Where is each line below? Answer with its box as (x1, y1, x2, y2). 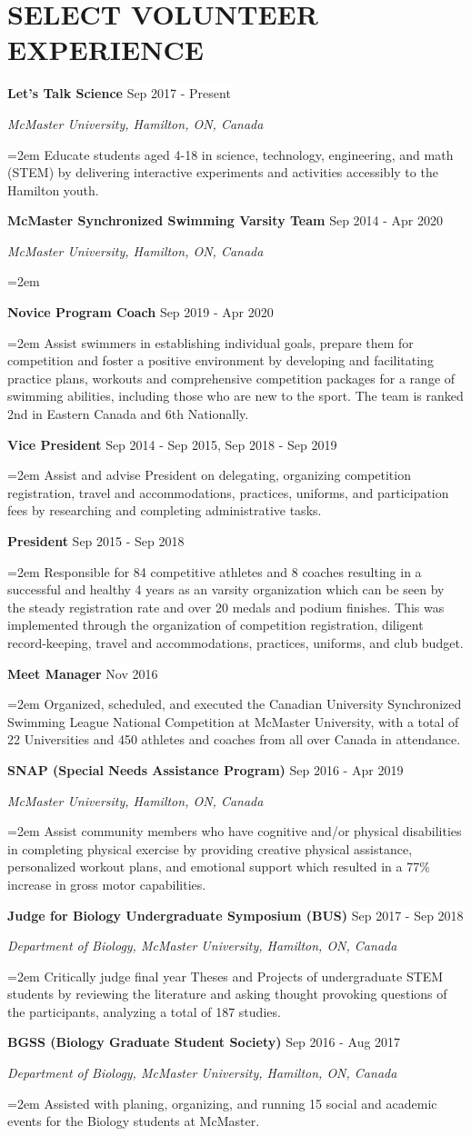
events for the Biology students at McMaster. (7, 1111, 260, 1131)
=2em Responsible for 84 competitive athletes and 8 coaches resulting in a (7, 562, 422, 581)
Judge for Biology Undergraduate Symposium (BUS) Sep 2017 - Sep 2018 (7, 905, 464, 924)
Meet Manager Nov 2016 (7, 663, 158, 683)
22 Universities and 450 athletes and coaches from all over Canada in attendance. (7, 730, 461, 749)
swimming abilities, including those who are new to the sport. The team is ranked (7, 386, 464, 405)
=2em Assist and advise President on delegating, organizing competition (7, 465, 411, 484)
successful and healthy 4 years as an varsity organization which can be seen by (7, 580, 445, 599)
